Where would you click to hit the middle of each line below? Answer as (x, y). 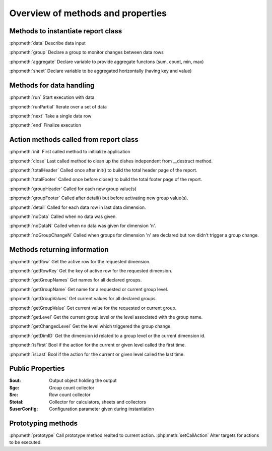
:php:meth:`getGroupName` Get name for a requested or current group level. (89, 289)
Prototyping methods (44, 423)
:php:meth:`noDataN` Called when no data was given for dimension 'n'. (83, 226)
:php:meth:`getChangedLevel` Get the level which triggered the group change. (91, 326)
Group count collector (72, 387)
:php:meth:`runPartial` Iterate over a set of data (58, 106)
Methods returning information (59, 249)
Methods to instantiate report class (66, 31)
